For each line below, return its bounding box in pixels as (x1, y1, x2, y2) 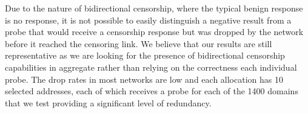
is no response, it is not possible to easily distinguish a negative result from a (5, 13, 292, 26)
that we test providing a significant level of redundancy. (5, 96, 212, 109)
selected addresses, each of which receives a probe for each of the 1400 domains (5, 85, 298, 97)
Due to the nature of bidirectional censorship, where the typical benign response (5, 2, 303, 14)
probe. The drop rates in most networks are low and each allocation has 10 (5, 73, 283, 85)
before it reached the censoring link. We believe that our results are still (5, 37, 272, 50)
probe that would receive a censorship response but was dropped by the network (5, 25, 304, 38)
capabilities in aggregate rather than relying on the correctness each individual (5, 60, 297, 73)
